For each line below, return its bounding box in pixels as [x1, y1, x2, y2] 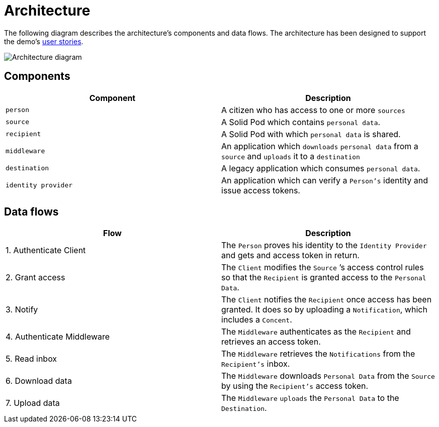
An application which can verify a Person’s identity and [221, 175, 428, 185]
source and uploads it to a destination [221, 151, 360, 161]
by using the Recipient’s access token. [221, 381, 369, 391]
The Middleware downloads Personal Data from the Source [221, 371, 435, 381]
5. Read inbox [6, 354, 57, 364]
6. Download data [6, 376, 72, 386]
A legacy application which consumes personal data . [221, 163, 420, 173]
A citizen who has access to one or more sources [221, 104, 405, 115]
